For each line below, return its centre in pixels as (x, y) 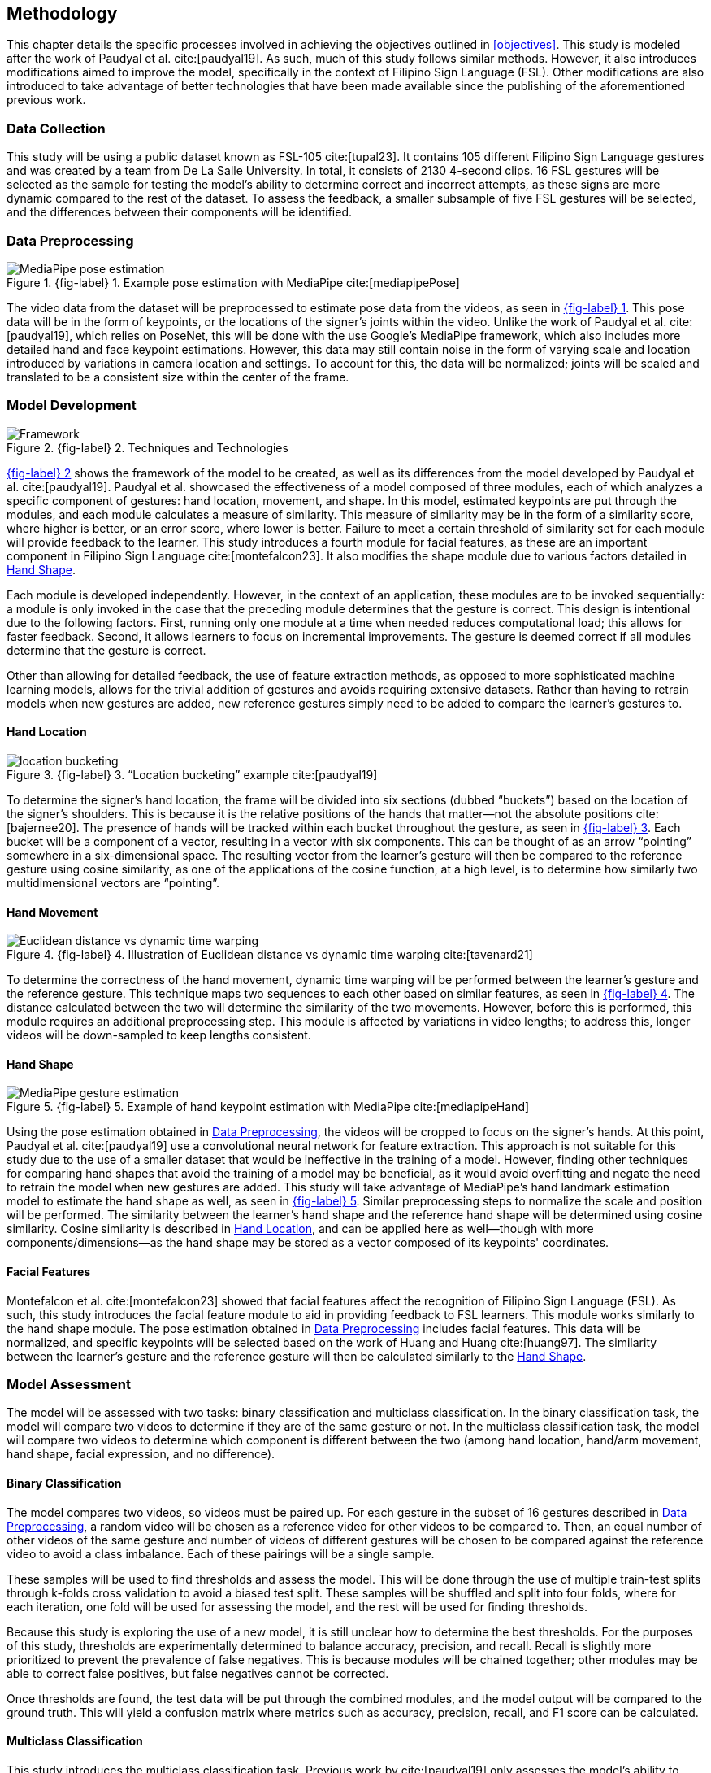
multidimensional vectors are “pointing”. (113, 882)
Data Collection (56, 128)
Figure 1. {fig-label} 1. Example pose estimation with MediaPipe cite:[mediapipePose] (233, 282)
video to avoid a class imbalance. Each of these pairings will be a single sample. (221, 1553)
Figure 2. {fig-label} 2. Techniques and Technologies (147, 447)
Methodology (62, 13)
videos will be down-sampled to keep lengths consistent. (159, 1035)
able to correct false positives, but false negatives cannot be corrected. (198, 1673)
